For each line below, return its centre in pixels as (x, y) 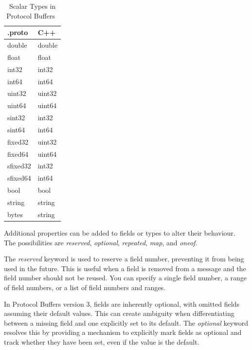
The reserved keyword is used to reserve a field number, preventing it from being (124, 259)
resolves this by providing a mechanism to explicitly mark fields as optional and (123, 332)
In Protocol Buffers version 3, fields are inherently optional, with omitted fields (122, 304)
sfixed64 (19, 178)
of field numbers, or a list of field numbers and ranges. (85, 287)
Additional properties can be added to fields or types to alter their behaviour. (120, 232)
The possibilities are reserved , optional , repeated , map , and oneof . (101, 242)
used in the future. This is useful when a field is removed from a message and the (125, 268)
